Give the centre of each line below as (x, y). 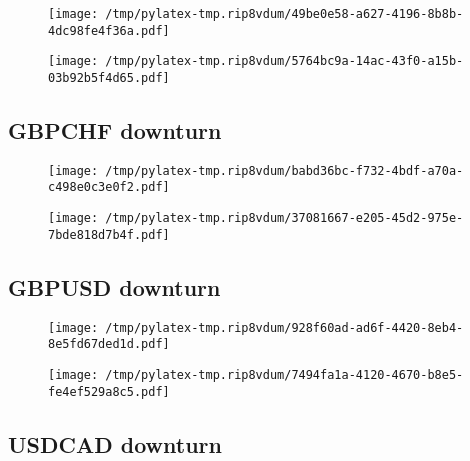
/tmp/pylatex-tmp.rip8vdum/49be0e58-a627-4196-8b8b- (284, 14)
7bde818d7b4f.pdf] (109, 234)
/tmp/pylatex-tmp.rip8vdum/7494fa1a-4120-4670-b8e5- (284, 374)
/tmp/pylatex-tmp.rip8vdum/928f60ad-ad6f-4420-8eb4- (284, 327)
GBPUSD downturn (114, 286)
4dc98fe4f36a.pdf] (109, 30)
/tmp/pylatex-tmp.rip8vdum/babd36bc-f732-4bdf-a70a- (284, 170)
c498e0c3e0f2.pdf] (109, 187)
